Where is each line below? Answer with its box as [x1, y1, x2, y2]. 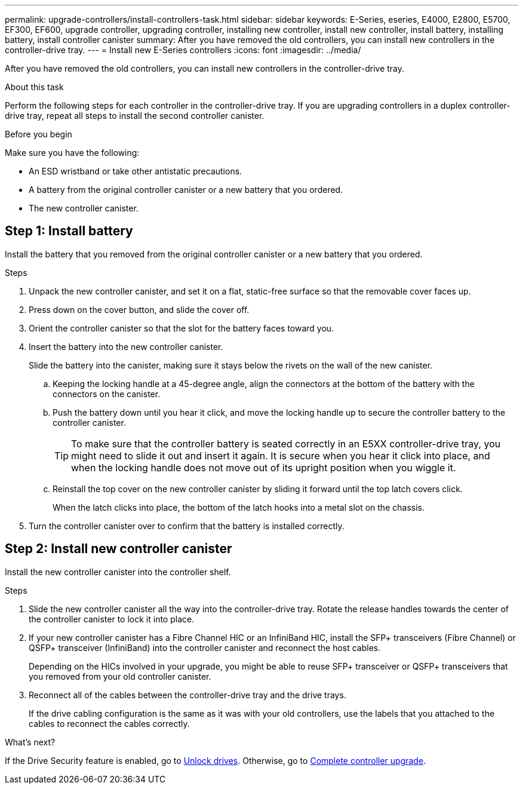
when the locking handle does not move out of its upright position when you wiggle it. [71, 461, 456, 474]
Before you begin [5, 129, 72, 139]
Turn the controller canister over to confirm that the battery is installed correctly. [29, 520, 344, 531]
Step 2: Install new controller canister [5, 541, 232, 557]
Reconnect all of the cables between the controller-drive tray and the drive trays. [29, 689, 346, 700]
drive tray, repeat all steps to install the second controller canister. [5, 110, 264, 121]
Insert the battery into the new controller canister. [29, 341, 223, 352]
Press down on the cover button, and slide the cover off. [29, 304, 250, 315]
